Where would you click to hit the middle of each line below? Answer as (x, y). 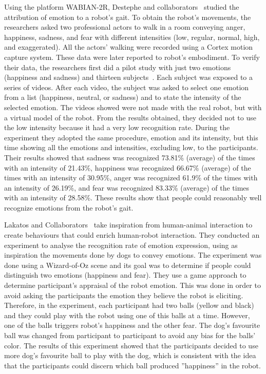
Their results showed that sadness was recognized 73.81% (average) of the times (130, 157)
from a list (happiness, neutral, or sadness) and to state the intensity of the (123, 97)
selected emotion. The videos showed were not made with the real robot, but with (133, 107)
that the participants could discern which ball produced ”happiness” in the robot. (132, 365)
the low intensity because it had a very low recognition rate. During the (117, 127)
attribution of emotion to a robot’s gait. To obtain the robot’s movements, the (128, 17)
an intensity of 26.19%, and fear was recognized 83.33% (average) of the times (127, 187)
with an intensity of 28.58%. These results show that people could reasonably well (133, 198)
